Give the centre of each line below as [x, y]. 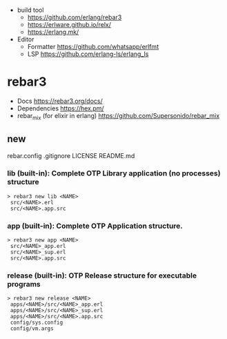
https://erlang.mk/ [53, 32]
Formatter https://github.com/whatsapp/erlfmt [93, 47]
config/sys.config [37, 323]
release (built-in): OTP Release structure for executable [102, 275]
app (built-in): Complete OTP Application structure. [95, 226]
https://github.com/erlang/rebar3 [75, 17]
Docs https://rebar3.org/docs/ [60, 101]
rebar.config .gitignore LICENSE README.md [71, 155]
